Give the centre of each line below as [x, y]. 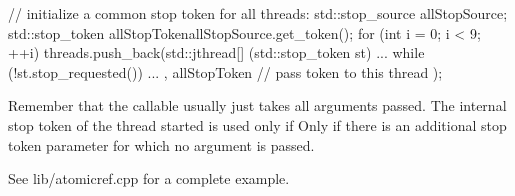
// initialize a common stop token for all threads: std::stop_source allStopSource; [258, 13]
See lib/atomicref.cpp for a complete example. [149, 178]
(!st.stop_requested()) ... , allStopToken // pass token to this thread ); [225, 71]
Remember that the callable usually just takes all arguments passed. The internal [257, 105]
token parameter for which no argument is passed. [161, 144]
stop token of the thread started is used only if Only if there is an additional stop [257, 124]
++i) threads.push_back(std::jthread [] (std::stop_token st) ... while [216, 52]
